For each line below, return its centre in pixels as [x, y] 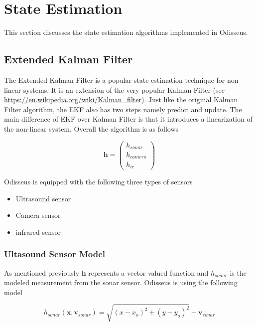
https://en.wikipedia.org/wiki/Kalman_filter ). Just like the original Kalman [121, 99]
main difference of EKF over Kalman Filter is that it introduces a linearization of [128, 119]
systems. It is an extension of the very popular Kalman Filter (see [124, 89]
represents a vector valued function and [148, 272]
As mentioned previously [42, 272]
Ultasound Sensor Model [55, 254]
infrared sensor [38, 232]
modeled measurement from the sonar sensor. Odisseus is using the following [121, 282]
